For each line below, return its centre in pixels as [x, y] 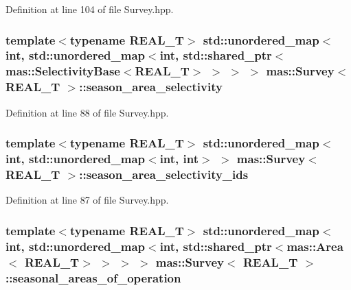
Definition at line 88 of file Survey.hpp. [87, 112]
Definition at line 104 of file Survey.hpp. [90, 9]
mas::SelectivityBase [63, 71]
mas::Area [315, 246]
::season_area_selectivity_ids [164, 174]
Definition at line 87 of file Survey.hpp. [87, 200]
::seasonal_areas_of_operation [93, 277]
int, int [179, 159]
